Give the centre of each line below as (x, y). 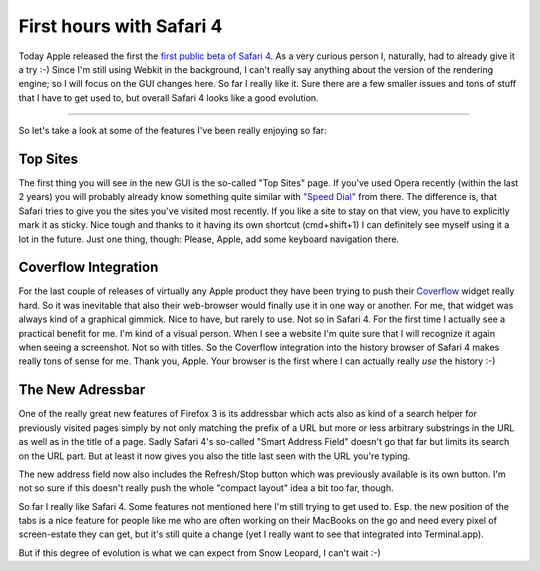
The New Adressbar (82, 390)
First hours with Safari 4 (120, 26)
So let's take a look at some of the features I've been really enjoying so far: (172, 131)
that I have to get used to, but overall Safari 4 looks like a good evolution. (168, 97)
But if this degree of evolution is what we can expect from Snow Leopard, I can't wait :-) (200, 552)
